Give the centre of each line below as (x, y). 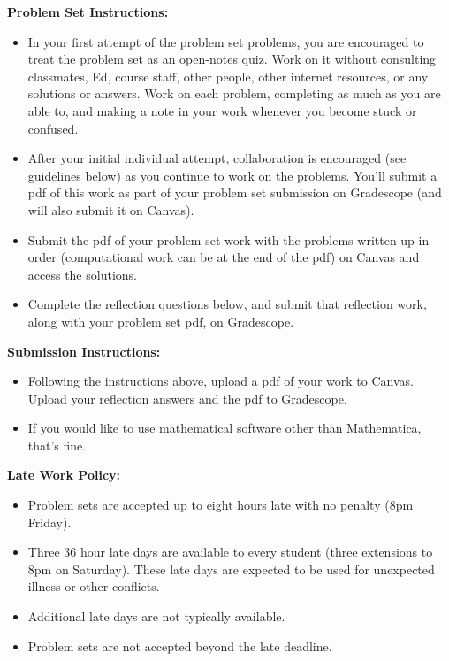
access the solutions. (82, 274)
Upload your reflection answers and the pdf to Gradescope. (187, 398)
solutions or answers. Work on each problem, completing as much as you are (234, 93)
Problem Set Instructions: (88, 12)
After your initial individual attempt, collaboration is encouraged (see (217, 158)
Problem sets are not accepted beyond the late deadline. (180, 646)
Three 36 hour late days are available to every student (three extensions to (230, 552)
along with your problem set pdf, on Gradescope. (161, 321)
